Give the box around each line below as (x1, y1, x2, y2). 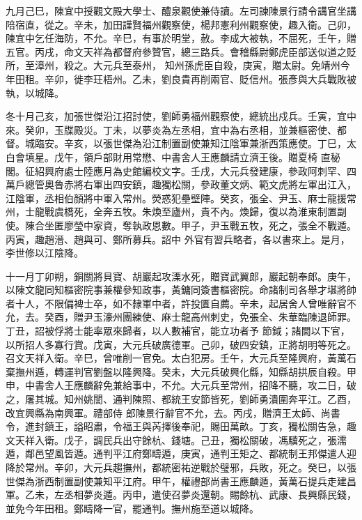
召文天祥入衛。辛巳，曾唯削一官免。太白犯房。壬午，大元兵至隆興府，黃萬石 (6, 351, 356, 365)
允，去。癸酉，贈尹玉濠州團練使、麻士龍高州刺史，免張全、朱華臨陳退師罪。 (6, 309, 356, 324)
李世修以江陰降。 (6, 245, 84, 260)
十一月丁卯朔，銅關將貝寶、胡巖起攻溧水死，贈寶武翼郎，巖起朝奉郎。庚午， (6, 268, 356, 283)
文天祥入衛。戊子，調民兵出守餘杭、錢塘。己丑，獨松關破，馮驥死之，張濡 (6, 432, 347, 447)
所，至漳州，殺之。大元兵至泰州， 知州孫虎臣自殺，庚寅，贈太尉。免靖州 (6, 58, 340, 72)
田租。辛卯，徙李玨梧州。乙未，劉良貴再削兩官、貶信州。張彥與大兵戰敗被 (15, 71, 356, 86)
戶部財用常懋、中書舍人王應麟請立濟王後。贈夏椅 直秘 (93, 149, 340, 164)
